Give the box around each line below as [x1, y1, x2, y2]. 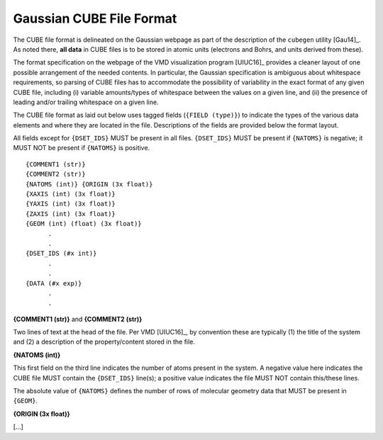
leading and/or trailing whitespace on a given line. [13, 98, 159, 106]
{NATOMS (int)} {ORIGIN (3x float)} [26, 180, 153, 188]
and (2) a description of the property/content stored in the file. [13, 337, 195, 346]
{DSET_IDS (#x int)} [26, 249, 97, 258]
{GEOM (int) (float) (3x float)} [26, 220, 142, 228]
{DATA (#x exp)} [26, 279, 82, 287]
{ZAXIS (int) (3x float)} [26, 210, 116, 218]
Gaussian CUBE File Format [13, 11, 177, 26]
